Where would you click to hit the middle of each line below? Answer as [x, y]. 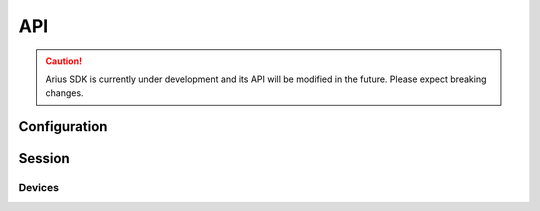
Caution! [64, 61]
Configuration [63, 126]
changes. [64, 93]
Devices [39, 188]
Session [44, 158]
